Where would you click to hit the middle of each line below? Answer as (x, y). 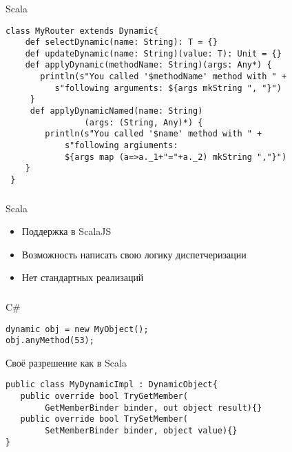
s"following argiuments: (121, 146)
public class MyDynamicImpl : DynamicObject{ (112, 385)
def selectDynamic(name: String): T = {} (121, 42)
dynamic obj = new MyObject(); (77, 329)
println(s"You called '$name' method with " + (154, 134)
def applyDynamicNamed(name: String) (116, 111)
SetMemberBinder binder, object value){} (141, 431)
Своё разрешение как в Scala (66, 362)
